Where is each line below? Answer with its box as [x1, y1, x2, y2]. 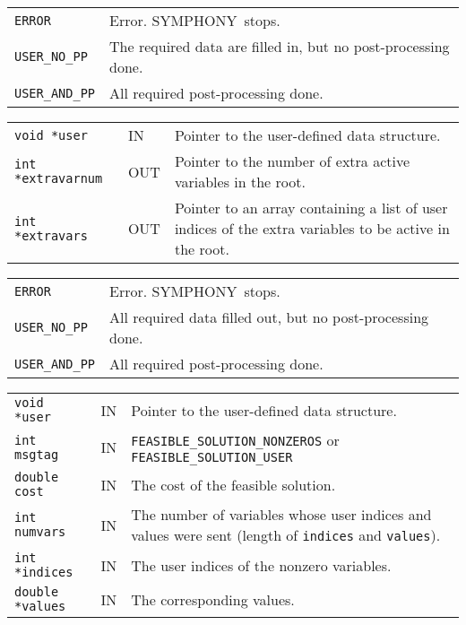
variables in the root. [174, 171, 306, 192]
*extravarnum [14, 171, 103, 186]
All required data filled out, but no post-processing [109, 307, 429, 327]
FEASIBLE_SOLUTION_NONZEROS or [131, 430, 340, 450]
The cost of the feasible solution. [131, 473, 336, 495]
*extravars [14, 228, 88, 243]
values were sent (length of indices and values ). [131, 525, 441, 545]
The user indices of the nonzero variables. [131, 554, 392, 576]
